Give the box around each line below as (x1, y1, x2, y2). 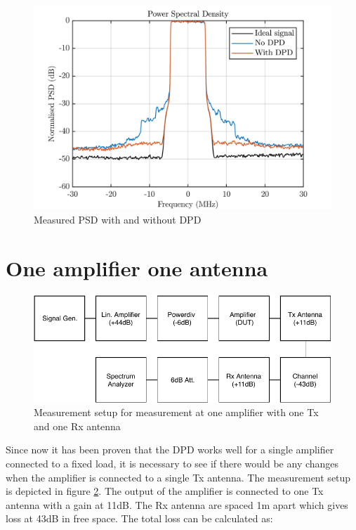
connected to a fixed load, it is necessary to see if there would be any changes (6, 455, 339, 470)
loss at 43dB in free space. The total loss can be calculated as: (6, 511, 273, 526)
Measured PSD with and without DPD (34, 212, 202, 226)
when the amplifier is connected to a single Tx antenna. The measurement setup (6, 470, 351, 484)
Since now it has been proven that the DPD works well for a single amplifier (6, 442, 334, 457)
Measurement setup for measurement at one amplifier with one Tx (34, 405, 319, 420)
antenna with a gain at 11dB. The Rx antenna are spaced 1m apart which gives (6, 497, 348, 512)
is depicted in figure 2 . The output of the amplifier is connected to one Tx (6, 484, 324, 498)
